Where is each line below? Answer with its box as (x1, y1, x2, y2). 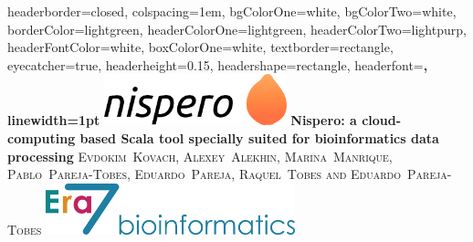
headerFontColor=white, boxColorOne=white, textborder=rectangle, (7, 37, 394, 57)
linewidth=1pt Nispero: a (7, 110, 357, 130)
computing (7, 128, 76, 147)
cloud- (362, 110, 402, 130)
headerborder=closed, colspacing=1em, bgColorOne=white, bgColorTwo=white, (7, 2, 457, 20)
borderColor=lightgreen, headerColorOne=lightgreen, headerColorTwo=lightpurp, (7, 19, 467, 38)
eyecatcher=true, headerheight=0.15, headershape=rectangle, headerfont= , (7, 55, 428, 74)
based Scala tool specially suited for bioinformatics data (79, 128, 439, 147)
